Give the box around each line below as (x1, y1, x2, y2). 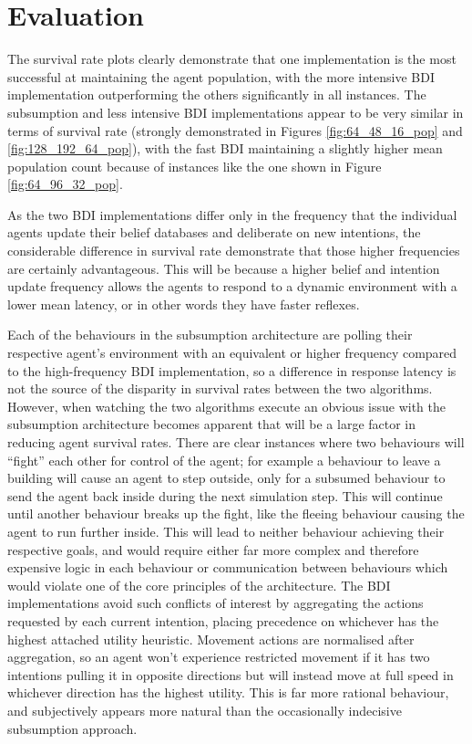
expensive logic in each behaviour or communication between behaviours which (7, 558, 448, 577)
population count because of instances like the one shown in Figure (7, 156, 382, 175)
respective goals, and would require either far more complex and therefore (7, 540, 419, 559)
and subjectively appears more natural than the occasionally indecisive (7, 700, 402, 719)
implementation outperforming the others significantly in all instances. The (7, 85, 426, 104)
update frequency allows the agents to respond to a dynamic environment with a (7, 277, 457, 296)
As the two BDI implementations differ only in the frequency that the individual (7, 204, 457, 224)
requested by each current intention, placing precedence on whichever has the (7, 611, 439, 630)
